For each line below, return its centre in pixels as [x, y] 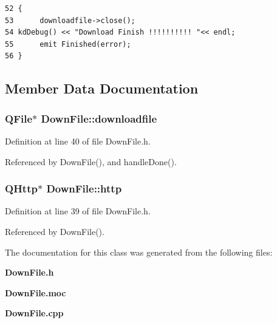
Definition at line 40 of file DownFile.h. [78, 141]
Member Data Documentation [102, 88]
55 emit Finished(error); [68, 44]
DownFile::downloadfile [99, 118]
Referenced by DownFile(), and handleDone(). [91, 161]
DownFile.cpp [34, 313]
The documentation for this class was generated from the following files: [139, 252]
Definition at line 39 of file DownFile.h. [78, 211]
